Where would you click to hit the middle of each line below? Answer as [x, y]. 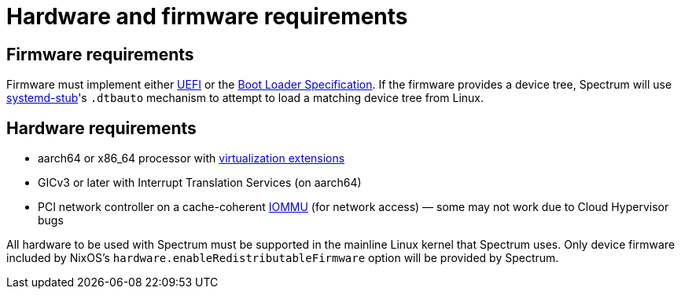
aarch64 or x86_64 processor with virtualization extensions [191, 158]
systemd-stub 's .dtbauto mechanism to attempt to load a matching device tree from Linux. [245, 98]
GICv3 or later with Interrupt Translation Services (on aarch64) [200, 183]
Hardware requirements [101, 128]
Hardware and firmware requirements [207, 16]
